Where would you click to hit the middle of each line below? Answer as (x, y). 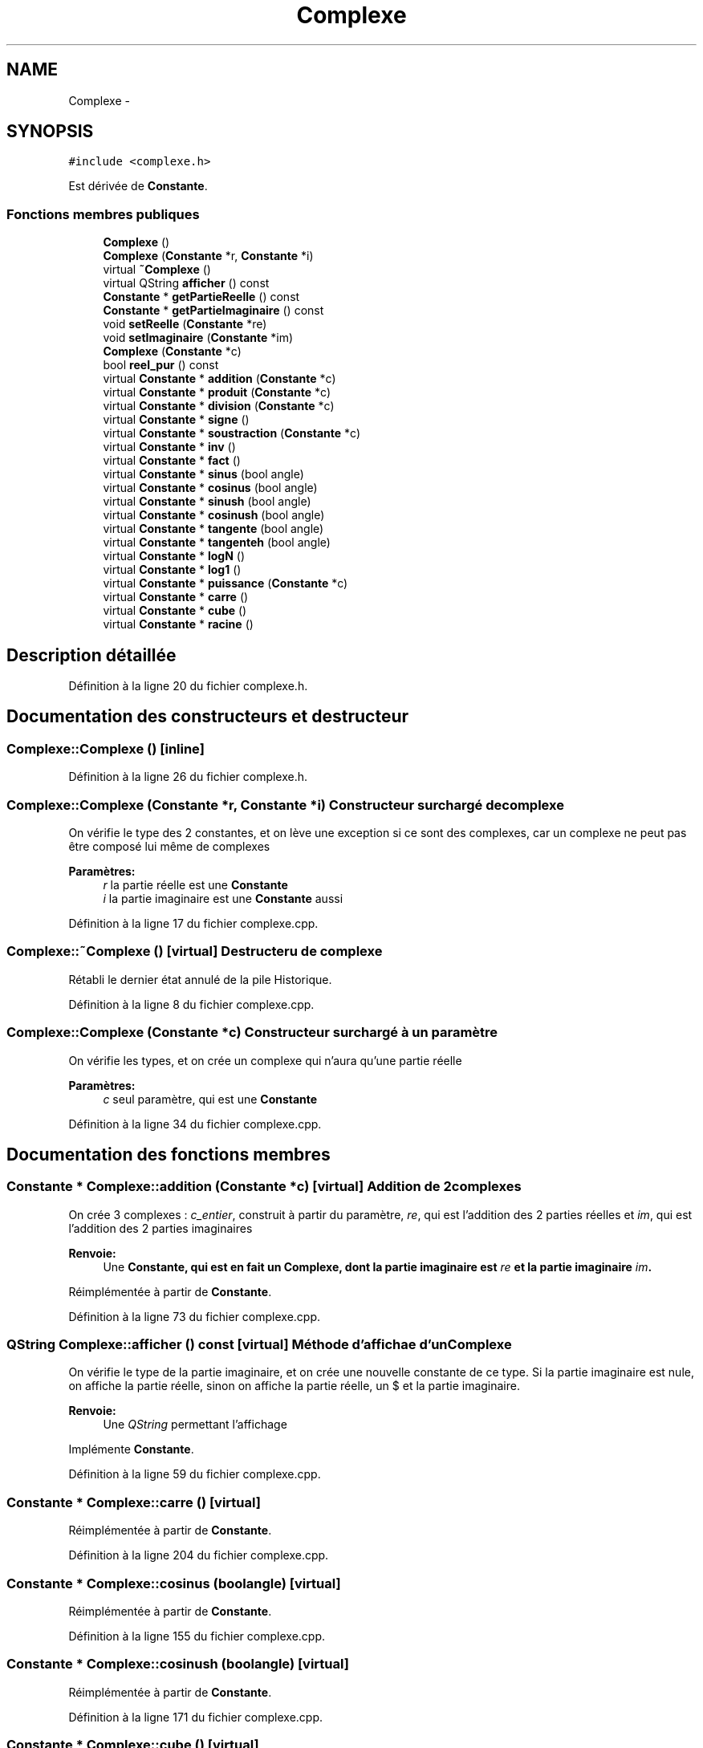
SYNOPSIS (50, 132)
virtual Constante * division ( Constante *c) (219, 406)
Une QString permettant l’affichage (195, 1425)
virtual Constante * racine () (178, 624)
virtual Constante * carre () (176, 597)
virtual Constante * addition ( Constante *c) (219, 379)
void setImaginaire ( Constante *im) (198, 338)
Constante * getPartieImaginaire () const (213, 311)
